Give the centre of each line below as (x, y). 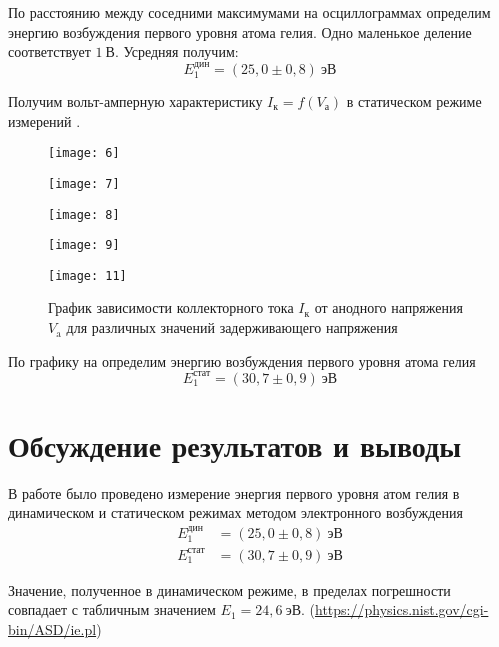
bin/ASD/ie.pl (52, 629)
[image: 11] (87, 275)
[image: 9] (84, 245)
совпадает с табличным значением (112, 609)
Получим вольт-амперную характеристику (135, 101)
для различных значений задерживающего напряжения (232, 327)
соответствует (49, 51)
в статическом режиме (414, 101)
